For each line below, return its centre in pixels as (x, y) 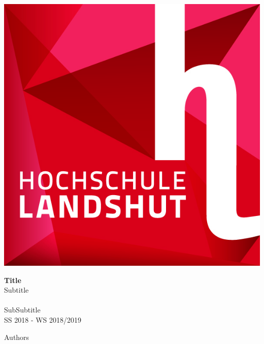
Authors (17, 337)
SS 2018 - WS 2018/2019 (43, 320)
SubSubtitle (22, 310)
